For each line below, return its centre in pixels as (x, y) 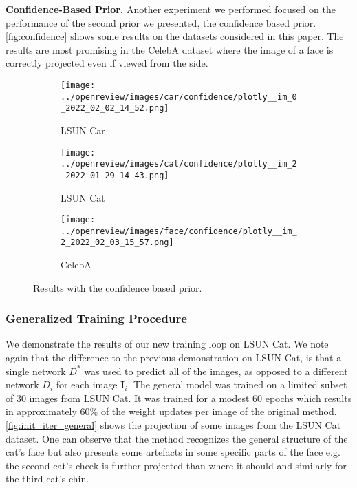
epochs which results (309, 397)
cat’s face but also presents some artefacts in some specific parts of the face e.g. (173, 452)
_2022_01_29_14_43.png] (115, 175)
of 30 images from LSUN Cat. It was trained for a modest (128, 397)
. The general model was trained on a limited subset (237, 384)
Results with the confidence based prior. (118, 287)
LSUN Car (83, 130)
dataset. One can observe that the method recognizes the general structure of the (177, 438)
